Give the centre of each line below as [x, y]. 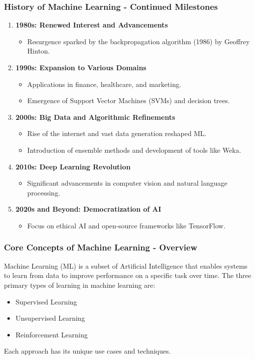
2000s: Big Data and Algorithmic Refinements [95, 117]
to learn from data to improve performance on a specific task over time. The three [128, 275]
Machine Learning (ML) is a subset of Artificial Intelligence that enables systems [126, 265]
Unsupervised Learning [50, 318]
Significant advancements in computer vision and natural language [127, 183]
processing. [44, 192]
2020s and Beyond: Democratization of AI [88, 209]
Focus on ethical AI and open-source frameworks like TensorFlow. [126, 225]
